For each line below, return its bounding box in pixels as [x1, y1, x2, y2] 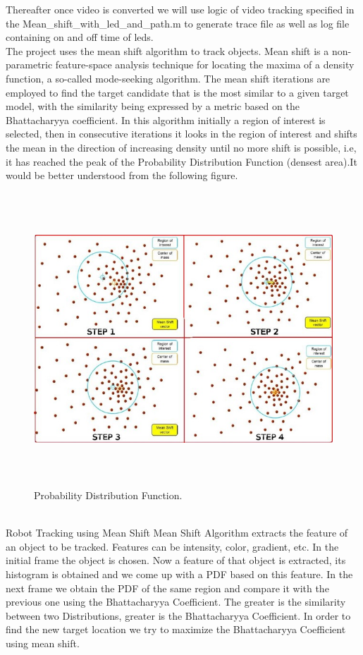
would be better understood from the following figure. [6, 168, 238, 183]
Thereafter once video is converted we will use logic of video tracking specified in [6, 2, 355, 16]
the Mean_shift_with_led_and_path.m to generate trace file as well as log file [6, 16, 350, 30]
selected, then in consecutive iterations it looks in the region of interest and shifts [6, 126, 357, 141]
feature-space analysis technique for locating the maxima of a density [55, 57, 355, 72]
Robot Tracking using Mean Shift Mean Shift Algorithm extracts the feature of [6, 525, 348, 540]
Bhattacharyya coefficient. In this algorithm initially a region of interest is [6, 112, 326, 127]
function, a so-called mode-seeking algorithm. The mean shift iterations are [6, 71, 331, 85]
